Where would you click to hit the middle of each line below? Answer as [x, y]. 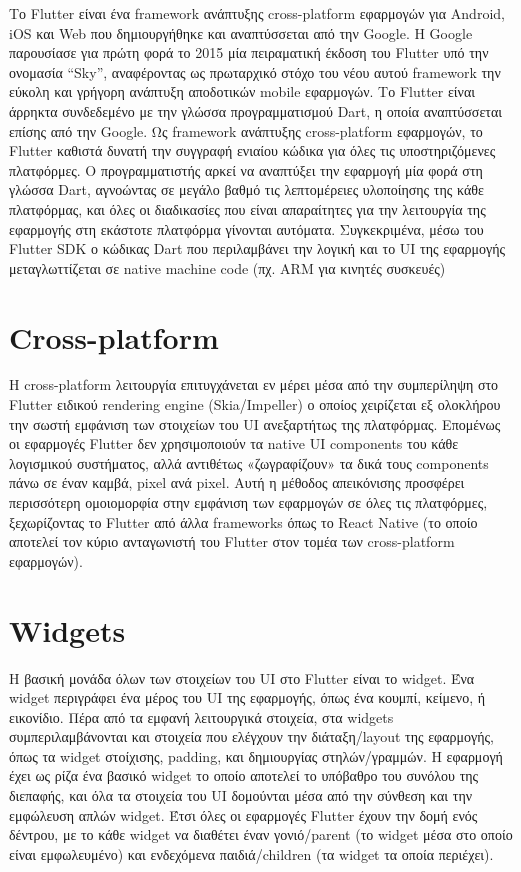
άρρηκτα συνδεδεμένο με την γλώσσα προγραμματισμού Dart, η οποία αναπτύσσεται [255, 110]
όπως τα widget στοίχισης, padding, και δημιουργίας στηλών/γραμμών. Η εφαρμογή [256, 755]
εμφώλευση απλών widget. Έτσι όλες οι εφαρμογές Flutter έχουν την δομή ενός [243, 814]
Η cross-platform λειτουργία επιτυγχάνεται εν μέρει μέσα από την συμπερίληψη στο [254, 384]
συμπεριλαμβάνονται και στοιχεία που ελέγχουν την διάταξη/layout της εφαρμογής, [251, 736]
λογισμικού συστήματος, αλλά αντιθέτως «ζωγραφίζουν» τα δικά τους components [249, 462]
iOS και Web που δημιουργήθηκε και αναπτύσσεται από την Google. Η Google [241, 32]
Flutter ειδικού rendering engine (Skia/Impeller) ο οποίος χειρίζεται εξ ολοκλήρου [255, 404]
